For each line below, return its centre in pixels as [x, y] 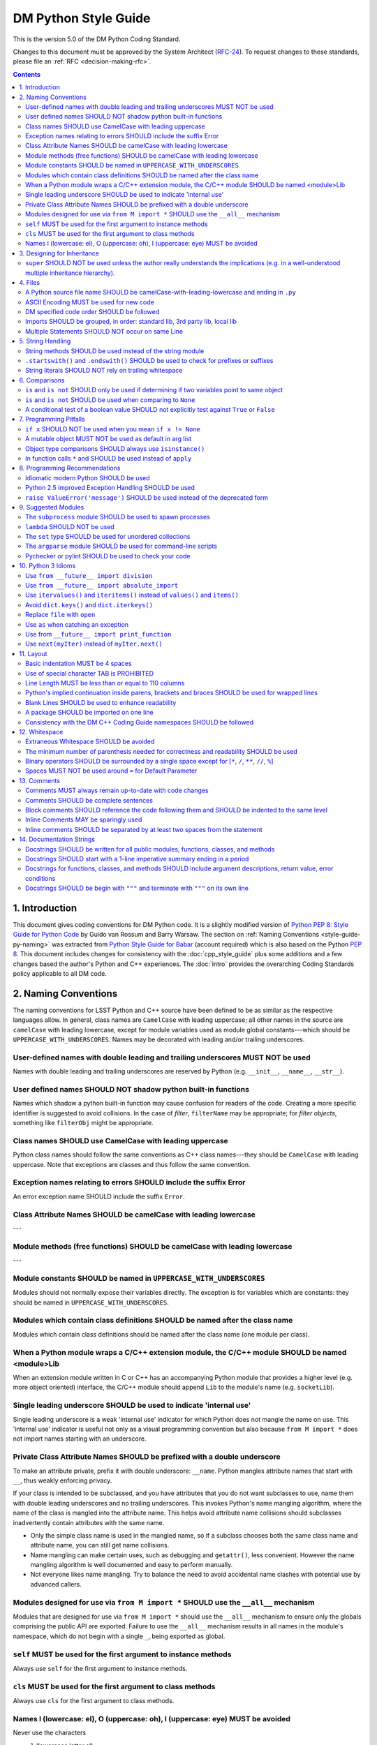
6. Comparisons [42, 380]
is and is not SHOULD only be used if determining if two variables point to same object [154, 390]
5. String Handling [45, 341]
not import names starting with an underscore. [80, 1439]
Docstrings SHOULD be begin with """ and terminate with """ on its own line [137, 888]
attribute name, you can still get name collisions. [100, 1545]
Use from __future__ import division [89, 575]
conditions [40, 878]
